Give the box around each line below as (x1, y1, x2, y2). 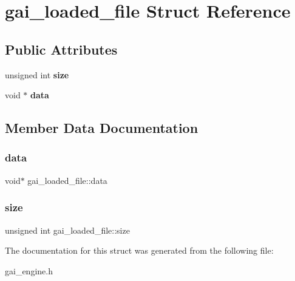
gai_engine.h (5, 264, 53, 277)
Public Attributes (5, 39, 118, 58)
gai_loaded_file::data (27, 174, 107, 186)
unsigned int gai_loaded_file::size (5, 223, 130, 236)
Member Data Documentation (5, 118, 198, 137)
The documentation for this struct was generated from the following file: (5, 244, 274, 257)
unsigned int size (5, 68, 69, 81)
